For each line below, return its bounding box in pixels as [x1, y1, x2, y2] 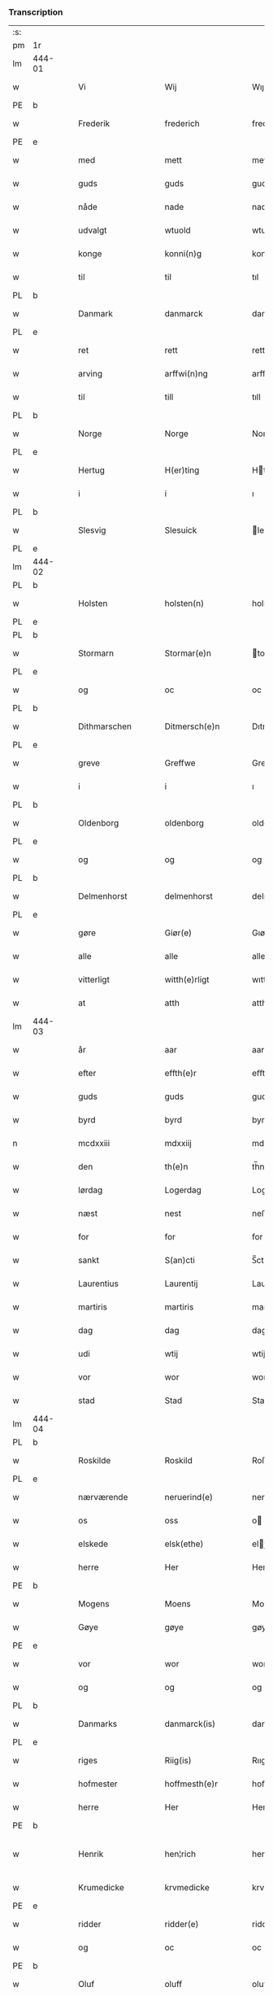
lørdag [78, 1184, 103, 1196]
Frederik [78, 118, 110, 129]
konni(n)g [164, 248, 202, 259]
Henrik [78, 1849, 104, 1860]
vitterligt [78, 974, 110, 986]
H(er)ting [164, 464, 200, 476]
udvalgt [78, 224, 107, 236]
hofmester [78, 1778, 118, 1789]
